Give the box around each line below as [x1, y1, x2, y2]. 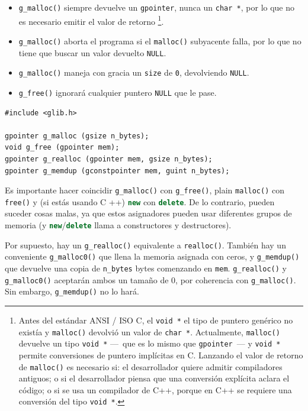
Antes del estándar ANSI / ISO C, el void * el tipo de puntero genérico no [18, 313, 293, 326]
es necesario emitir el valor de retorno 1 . [18, 13, 164, 27]
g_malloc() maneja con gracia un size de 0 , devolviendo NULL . [18, 66, 249, 79]
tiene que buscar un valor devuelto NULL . [18, 46, 166, 59]
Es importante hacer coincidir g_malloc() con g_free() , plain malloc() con [5, 184, 285, 196]
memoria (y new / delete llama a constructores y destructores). [5, 219, 232, 231]
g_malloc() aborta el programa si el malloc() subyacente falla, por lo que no [18, 34, 301, 47]
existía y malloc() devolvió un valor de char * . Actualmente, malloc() [18, 325, 280, 338]
